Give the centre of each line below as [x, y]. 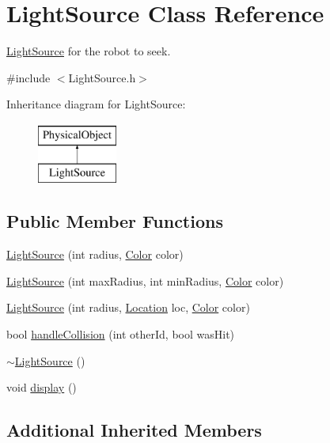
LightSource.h [102, 77]
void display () [42, 387]
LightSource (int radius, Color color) [95, 254]
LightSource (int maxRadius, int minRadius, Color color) [145, 280]
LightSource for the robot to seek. [89, 51]
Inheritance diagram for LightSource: [96, 104]
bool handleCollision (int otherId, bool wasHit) [121, 334]
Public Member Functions [115, 221]
